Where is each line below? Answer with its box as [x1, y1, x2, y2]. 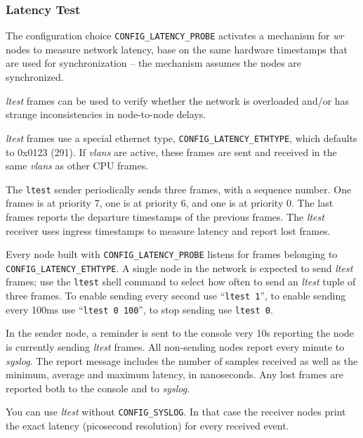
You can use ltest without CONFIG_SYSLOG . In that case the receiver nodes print [6, 404, 346, 419]
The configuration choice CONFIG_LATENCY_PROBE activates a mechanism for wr [6, 28, 344, 43]
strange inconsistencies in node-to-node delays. [6, 107, 206, 122]
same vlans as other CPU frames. [6, 158, 149, 173]
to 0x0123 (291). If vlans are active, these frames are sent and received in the [6, 144, 337, 159]
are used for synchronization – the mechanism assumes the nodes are [6, 56, 302, 70]
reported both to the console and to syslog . [6, 380, 190, 395]
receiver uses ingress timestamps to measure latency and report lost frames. [6, 223, 331, 238]
